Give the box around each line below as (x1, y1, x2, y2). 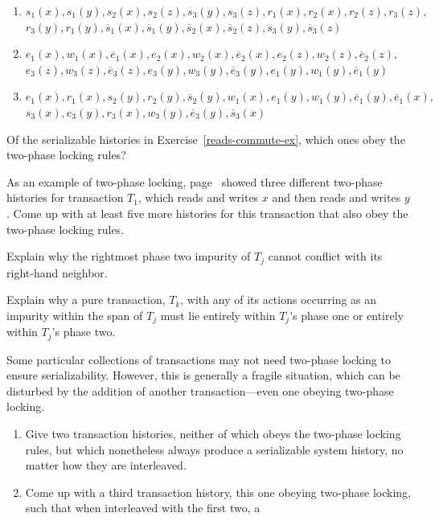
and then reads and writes (272, 189, 401, 206)
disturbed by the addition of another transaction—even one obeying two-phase (6, 382, 394, 399)
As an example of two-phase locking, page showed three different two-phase (6, 173, 383, 190)
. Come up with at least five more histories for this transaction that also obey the (6, 204, 408, 221)
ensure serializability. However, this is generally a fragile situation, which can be (6, 367, 400, 384)
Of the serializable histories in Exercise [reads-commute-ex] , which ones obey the (6, 130, 405, 147)
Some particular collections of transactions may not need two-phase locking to (6, 351, 391, 367)
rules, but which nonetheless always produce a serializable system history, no (25, 441, 404, 457)
